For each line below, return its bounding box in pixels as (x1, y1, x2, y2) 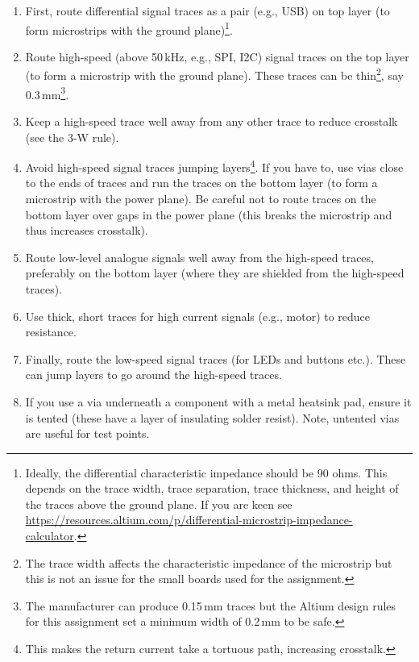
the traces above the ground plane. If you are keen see (25, 495, 292, 512)
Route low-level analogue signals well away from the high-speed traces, (25, 248, 374, 265)
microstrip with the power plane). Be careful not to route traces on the (25, 189, 376, 206)
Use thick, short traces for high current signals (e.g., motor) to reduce (25, 307, 371, 324)
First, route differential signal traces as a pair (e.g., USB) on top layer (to (25, 2, 390, 19)
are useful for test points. (25, 425, 150, 442)
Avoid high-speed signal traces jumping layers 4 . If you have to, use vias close (25, 156, 404, 175)
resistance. (25, 323, 77, 340)
